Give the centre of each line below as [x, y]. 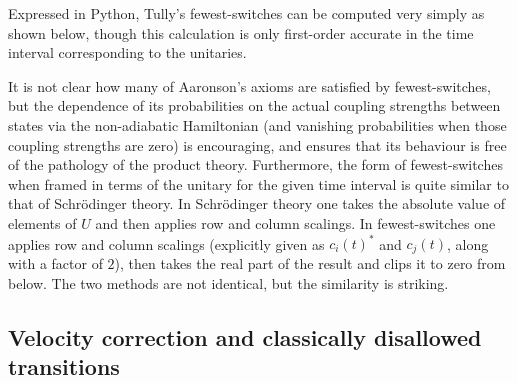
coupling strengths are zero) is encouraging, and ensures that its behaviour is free [257, 144]
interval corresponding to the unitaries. [127, 52]
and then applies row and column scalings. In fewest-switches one [295, 222]
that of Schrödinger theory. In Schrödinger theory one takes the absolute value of [257, 203]
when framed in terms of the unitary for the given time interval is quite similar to [258, 183]
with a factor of [55, 263]
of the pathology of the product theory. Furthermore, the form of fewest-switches [255, 164]
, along [467, 243]
